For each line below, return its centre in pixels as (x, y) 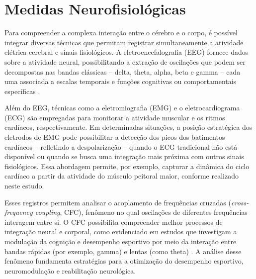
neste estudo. (24, 186)
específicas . (22, 91)
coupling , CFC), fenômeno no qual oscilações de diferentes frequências (141, 212)
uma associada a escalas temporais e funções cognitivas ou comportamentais (121, 81)
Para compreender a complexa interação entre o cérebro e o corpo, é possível (121, 33)
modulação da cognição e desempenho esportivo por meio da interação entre (121, 241)
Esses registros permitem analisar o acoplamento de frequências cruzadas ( (118, 202)
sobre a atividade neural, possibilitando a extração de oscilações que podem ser (125, 61)
